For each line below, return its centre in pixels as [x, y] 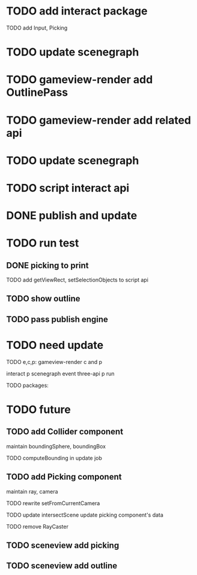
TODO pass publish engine [57, 319]
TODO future [38, 410]
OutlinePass [37, 93]
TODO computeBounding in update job [54, 458]
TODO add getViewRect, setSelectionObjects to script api [77, 280]
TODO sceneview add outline [62, 566]
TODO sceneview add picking [63, 545]
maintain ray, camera [32, 491]
